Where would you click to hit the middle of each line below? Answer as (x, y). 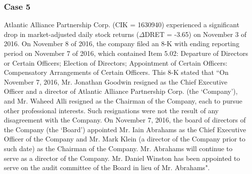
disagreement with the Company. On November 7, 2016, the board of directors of (125, 120)
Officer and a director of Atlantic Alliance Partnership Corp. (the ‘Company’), (121, 91)
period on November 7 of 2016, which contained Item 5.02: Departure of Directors (126, 53)
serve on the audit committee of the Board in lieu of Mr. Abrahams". (107, 167)
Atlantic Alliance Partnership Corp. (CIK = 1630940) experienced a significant (122, 25)
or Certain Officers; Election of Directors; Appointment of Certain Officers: (116, 62)
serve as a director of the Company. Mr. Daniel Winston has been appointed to (122, 158)
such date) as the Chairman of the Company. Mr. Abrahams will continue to (118, 148)
